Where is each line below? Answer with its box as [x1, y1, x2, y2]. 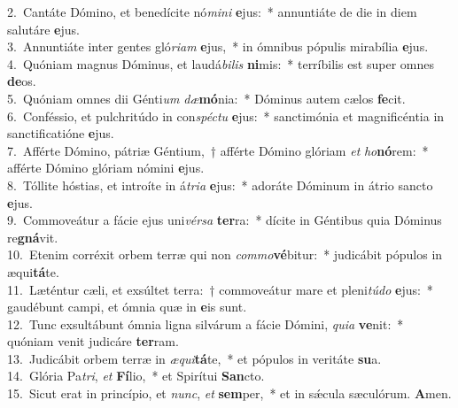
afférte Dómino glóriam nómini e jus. [7, 158, 205, 177]
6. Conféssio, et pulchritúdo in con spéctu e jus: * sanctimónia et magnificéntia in [7, 106, 445, 125]
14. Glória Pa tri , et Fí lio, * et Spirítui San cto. [7, 366, 265, 385]
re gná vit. [7, 227, 58, 246]
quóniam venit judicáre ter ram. [7, 332, 179, 350]
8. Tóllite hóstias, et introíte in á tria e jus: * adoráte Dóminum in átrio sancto [7, 175, 433, 194]
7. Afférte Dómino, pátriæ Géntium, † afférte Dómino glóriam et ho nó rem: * [7, 141, 429, 159]
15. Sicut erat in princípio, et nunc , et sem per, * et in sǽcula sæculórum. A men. [7, 384, 452, 403]
